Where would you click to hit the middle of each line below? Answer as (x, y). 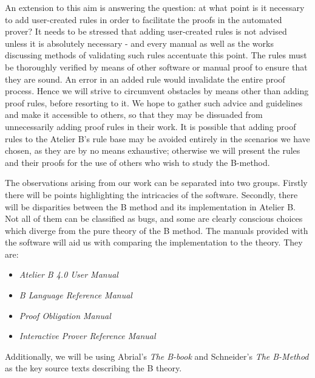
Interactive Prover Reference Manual (87, 336)
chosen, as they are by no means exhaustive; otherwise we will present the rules (153, 150)
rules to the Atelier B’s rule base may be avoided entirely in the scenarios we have (157, 138)
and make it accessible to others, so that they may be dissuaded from (134, 115)
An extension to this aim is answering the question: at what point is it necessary (155, 7)
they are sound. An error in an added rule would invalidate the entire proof (145, 79)
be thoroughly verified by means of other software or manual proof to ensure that (156, 67)
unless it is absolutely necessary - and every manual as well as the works (139, 43)
